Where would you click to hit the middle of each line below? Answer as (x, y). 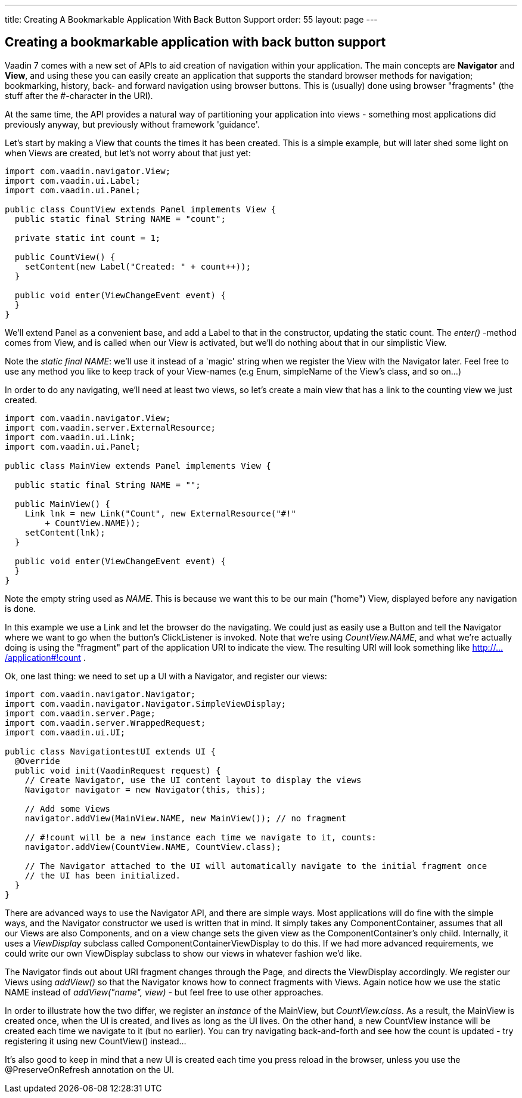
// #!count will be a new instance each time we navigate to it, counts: (201, 837)
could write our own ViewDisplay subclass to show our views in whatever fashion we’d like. (184, 953)
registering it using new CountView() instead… (96, 1041)
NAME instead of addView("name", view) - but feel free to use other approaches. (164, 992)
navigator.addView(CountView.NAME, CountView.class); (153, 847)
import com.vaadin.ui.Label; (73, 180)
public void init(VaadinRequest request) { (118, 770)
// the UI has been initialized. (103, 875)
